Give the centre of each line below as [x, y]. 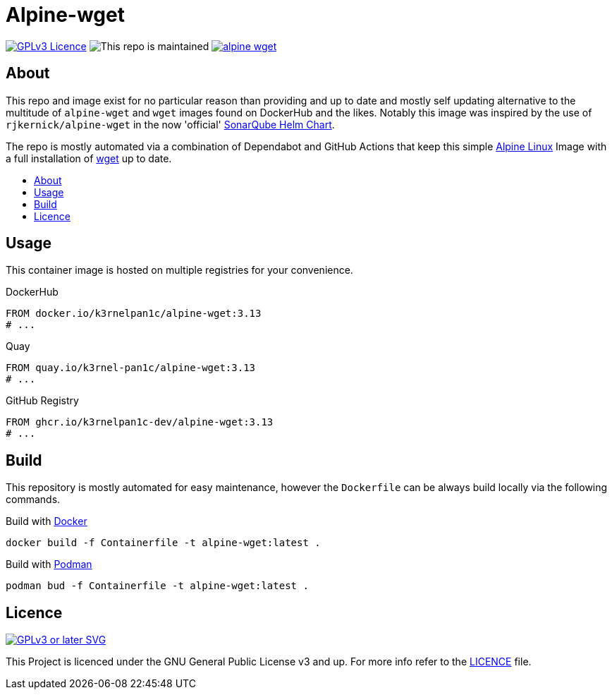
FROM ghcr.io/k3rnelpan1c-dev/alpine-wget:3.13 [140, 422]
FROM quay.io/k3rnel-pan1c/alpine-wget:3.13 [131, 368]
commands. [33, 500]
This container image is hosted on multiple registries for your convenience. [179, 270]
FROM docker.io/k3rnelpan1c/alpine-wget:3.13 [134, 314]
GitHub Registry [42, 401]
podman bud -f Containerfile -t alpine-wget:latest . [157, 586]
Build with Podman [49, 564]
